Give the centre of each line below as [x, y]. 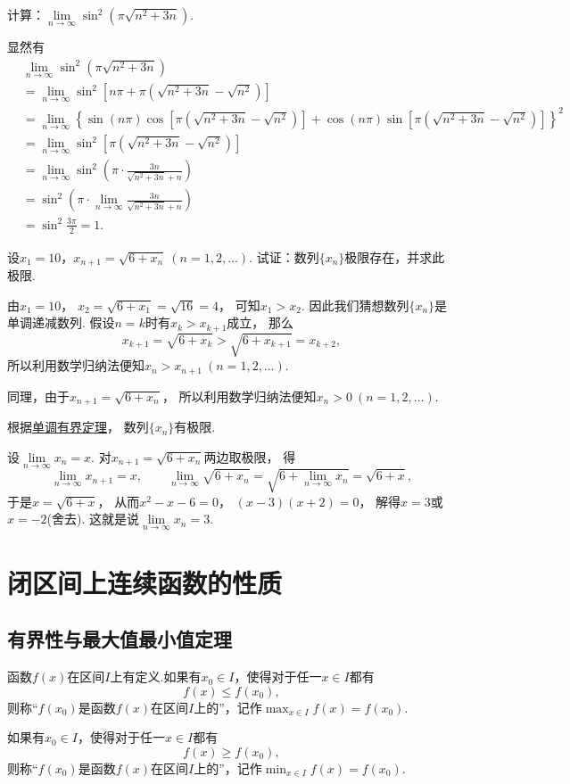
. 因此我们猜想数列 [355, 305]
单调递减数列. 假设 [61, 322]
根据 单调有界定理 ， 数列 [78, 427]
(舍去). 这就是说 [93, 519]
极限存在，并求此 [395, 256]
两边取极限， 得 [250, 456]
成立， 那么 [260, 322]
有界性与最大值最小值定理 [120, 639]
